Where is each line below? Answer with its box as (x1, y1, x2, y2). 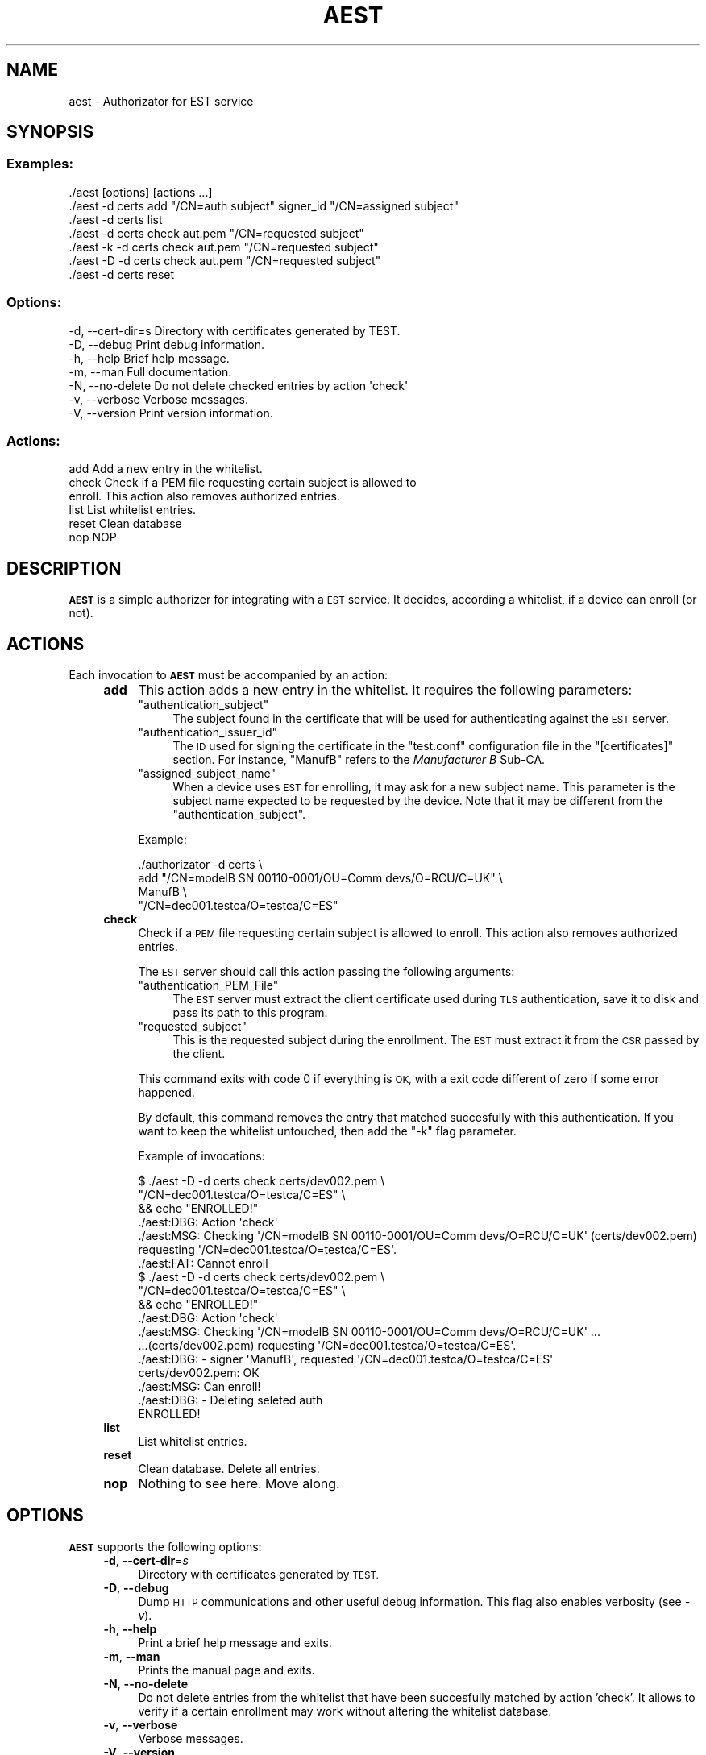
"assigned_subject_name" (138, 766, 276, 780)
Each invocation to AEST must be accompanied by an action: (69, 668, 388, 682)
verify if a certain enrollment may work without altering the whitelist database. (138, 1703, 552, 1718)
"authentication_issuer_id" (138, 725, 278, 739)
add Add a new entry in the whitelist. (69, 462, 263, 476)
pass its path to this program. (172, 1006, 328, 1019)
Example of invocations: (138, 1149, 265, 1163)
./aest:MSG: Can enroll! (138, 1380, 261, 1393)
